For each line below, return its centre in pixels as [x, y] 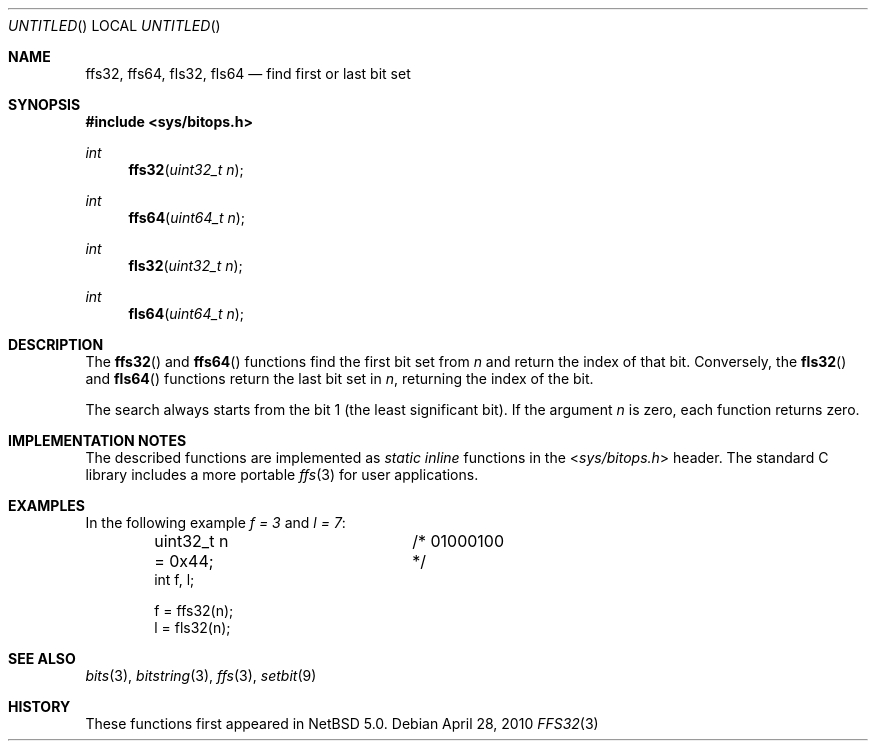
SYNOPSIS [44, 104]
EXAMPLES [46, 505]
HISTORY [39, 706]
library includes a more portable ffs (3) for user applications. [282, 474]
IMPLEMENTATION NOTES [97, 440]
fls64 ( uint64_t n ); [186, 313]
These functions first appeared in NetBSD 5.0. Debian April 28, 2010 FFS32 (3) [342, 723]
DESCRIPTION [56, 344]
